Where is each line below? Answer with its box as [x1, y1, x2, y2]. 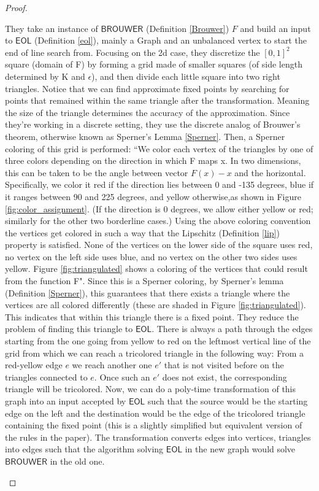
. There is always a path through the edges [152, 322, 313, 335]
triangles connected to [5, 370, 88, 383]
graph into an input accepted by [5, 395, 126, 407]
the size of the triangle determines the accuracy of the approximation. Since [5, 106, 290, 118]
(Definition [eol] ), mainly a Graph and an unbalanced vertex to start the [34, 34, 307, 47]
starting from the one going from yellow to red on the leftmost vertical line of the [5, 334, 311, 347]
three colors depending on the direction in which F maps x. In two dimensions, [5, 154, 301, 167]
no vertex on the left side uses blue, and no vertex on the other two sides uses [5, 250, 298, 263]
